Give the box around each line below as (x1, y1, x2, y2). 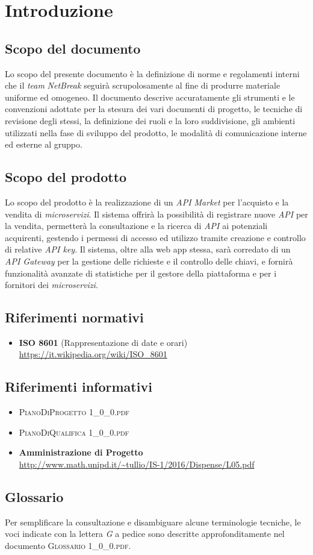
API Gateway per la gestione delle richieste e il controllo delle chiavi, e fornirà (5, 254, 293, 267)
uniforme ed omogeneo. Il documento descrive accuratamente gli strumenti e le (5, 90, 295, 103)
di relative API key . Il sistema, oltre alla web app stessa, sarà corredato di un (5, 243, 291, 256)
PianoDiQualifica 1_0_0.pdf (19, 425, 129, 438)
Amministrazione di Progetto (19, 446, 143, 459)
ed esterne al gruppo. (5, 138, 82, 151)
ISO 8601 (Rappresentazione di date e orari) (19, 336, 188, 348)
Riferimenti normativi (5, 308, 144, 327)
